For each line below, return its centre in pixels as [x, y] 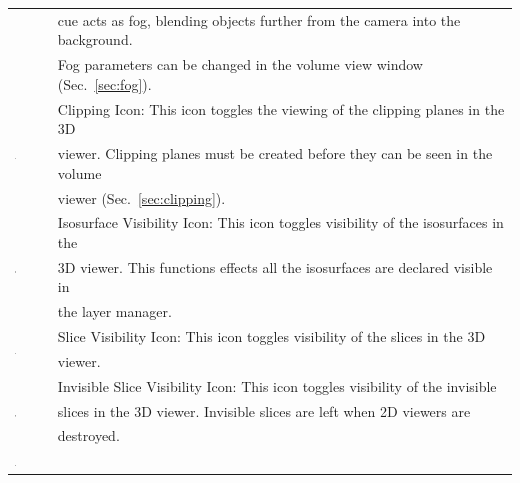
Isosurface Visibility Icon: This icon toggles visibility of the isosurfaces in [280, 222]
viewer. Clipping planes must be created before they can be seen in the [275, 153]
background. [95, 39]
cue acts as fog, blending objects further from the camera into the [259, 19]
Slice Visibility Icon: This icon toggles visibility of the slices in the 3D [271, 336]
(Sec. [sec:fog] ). [104, 83]
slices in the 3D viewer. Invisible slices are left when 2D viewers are [264, 410]
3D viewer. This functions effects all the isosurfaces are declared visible [275, 266]
